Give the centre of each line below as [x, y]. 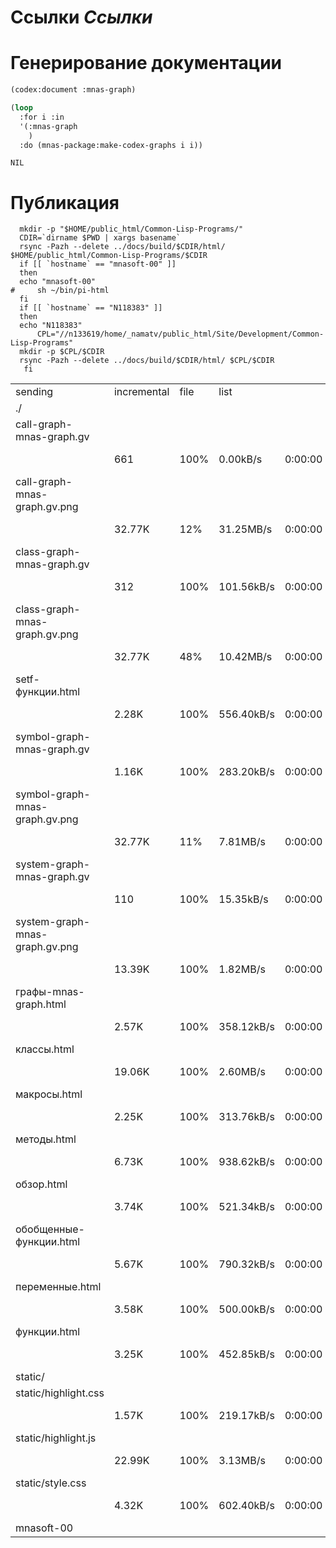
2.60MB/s [242, 1072]
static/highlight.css [60, 1393]
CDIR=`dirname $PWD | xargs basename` [100, 238]
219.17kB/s [246, 1416]
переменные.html [58, 1287]
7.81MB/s [242, 842]
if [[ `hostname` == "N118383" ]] [91, 308]
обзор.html [41, 1184]
